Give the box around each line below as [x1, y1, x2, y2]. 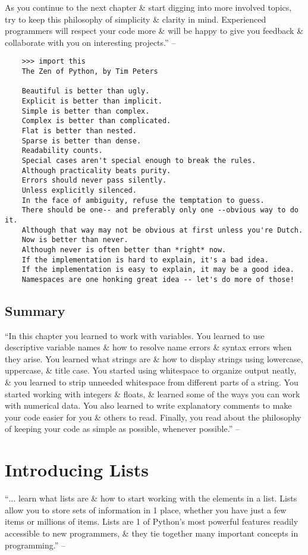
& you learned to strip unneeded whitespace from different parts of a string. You [5, 376, 298, 388]
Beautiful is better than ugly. [21, 87, 150, 96]
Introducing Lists [5, 457, 149, 482]
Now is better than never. [21, 236, 128, 244]
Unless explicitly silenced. [21, 186, 137, 195]
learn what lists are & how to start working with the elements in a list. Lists [18, 492, 297, 504]
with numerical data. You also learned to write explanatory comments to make [5, 399, 292, 412]
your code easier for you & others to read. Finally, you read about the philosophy [5, 410, 301, 423]
